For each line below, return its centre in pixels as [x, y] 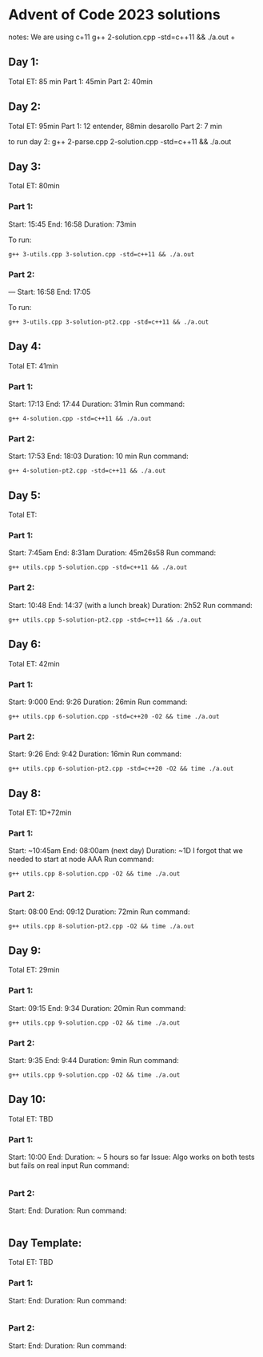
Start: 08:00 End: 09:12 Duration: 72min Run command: [99, 912]
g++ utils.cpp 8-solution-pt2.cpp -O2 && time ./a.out [102, 926]
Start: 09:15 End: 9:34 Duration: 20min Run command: [97, 1008]
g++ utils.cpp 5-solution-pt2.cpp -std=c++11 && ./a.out [105, 620]
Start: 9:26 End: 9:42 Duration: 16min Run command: [95, 754]
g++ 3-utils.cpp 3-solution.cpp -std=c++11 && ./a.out [102, 254]
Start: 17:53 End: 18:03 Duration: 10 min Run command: [99, 456]
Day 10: [27, 1099]
